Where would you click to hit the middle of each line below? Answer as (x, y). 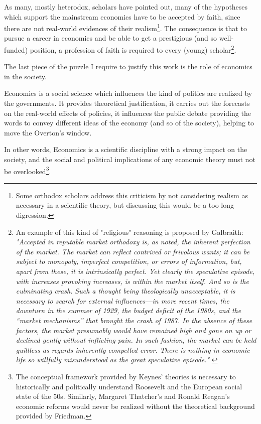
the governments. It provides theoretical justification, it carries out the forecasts (127, 103)
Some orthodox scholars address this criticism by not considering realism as (132, 195)
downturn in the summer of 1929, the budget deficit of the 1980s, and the (128, 310)
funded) (16, 49)
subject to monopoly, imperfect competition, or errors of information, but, (129, 261)
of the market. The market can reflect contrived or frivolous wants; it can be (133, 251)
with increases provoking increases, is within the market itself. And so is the (132, 281)
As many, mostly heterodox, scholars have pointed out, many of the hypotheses (126, 7)
